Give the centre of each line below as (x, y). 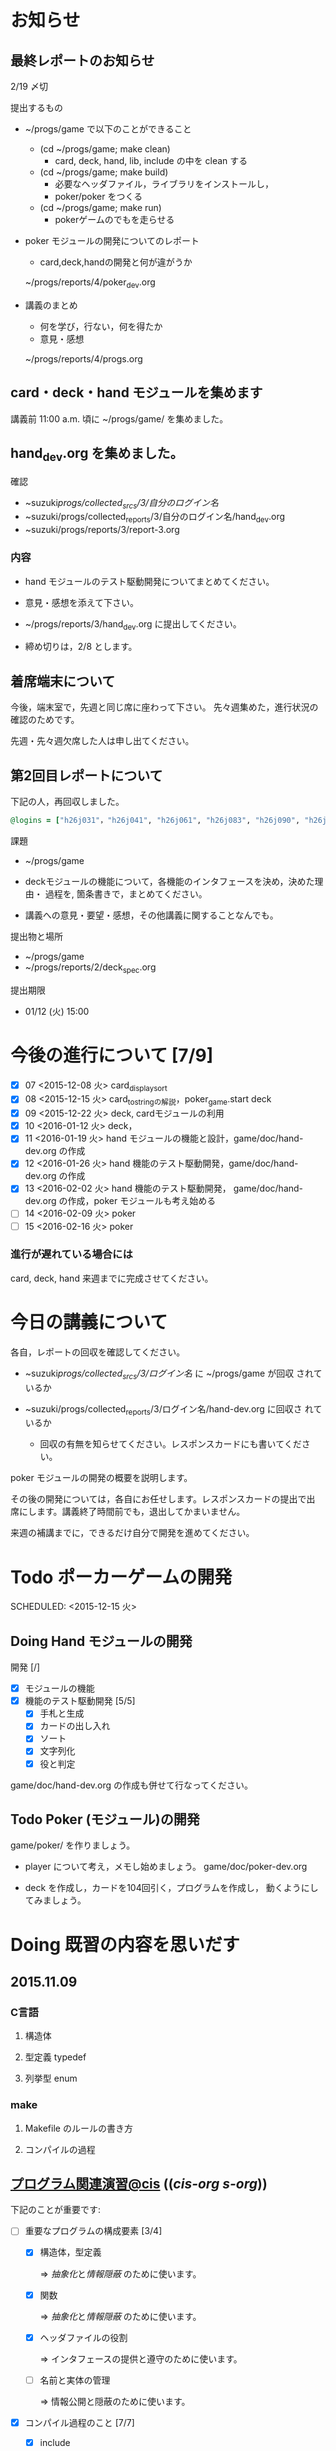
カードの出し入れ (75, 1726)
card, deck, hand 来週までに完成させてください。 (112, 1278)
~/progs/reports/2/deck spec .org (90, 968)
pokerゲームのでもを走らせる (114, 219)
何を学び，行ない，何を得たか (101, 326)
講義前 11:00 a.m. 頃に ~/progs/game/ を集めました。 (119, 418)
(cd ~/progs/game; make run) (100, 207)
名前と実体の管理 (75, 2380)
